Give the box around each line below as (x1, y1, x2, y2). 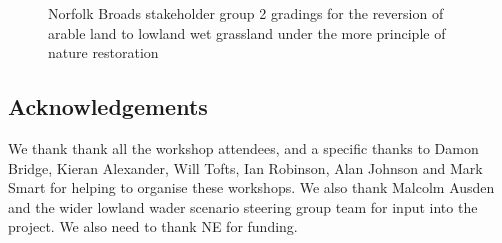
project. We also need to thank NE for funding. (8, 216, 298, 237)
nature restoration (48, 42, 159, 63)
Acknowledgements (8, 91, 208, 122)
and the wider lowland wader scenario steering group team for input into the (8, 196, 478, 217)
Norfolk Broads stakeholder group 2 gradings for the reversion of (48, 3, 444, 23)
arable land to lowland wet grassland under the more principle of (48, 22, 446, 43)
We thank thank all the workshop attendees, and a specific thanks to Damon (8, 137, 479, 158)
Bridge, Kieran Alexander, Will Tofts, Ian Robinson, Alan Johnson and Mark (8, 157, 483, 178)
